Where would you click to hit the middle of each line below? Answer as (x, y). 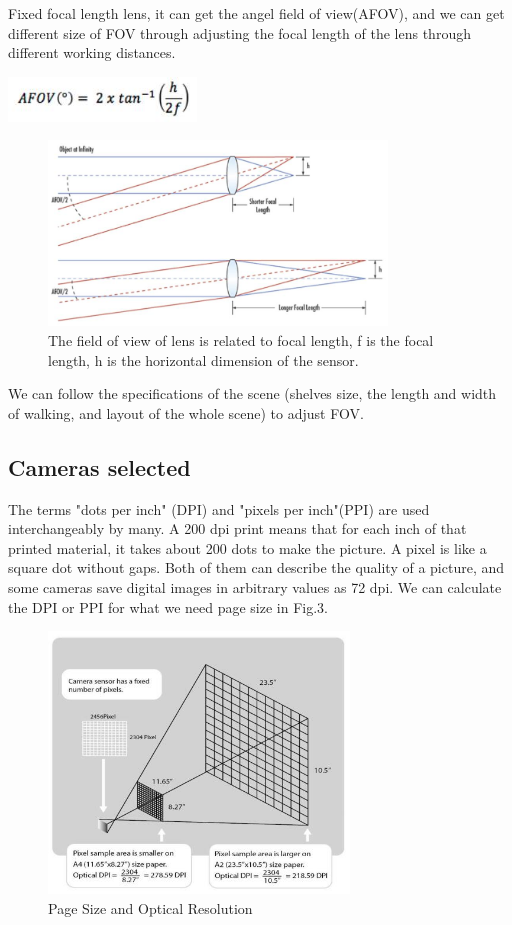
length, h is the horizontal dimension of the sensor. (203, 359)
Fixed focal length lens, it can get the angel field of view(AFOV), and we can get (256, 13)
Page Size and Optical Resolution (150, 908)
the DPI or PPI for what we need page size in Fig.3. (168, 606)
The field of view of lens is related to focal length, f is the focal (241, 340)
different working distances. (92, 52)
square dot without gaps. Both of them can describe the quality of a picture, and (256, 567)
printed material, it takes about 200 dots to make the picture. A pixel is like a (247, 547)
